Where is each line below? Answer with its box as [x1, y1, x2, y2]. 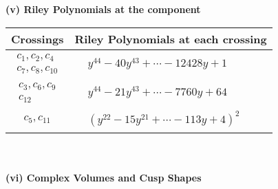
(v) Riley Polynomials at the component [6, 2, 201, 16]
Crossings [11, 30, 64, 47]
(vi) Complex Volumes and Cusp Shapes [6, 170, 202, 185]
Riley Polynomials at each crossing [74, 30, 267, 47]
